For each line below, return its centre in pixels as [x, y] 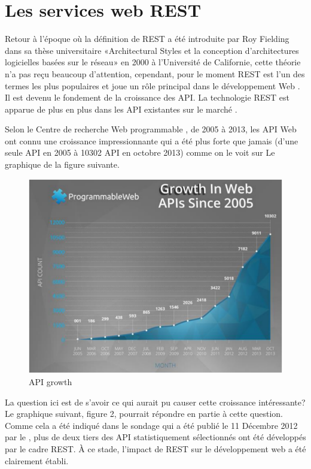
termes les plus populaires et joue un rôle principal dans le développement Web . [153, 85]
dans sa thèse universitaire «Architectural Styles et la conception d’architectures [152, 50]
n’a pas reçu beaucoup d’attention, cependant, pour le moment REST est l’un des [155, 73]
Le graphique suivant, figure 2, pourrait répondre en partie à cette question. [144, 414]
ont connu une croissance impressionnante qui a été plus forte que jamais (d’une [152, 140]
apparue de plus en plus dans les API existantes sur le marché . [121, 109]
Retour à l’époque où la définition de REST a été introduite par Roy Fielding [147, 39]
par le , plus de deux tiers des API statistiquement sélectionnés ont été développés [155, 437]
